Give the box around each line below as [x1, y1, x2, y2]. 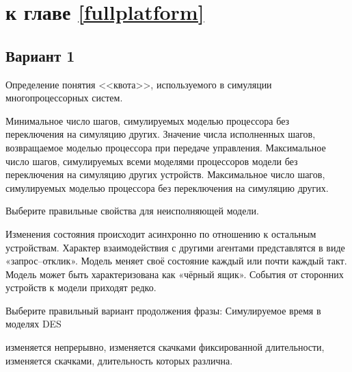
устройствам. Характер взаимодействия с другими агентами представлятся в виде [5, 240, 345, 254]
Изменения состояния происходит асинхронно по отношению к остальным [5, 226, 316, 240]
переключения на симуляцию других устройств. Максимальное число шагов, [5, 167, 325, 182]
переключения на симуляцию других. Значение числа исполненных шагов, [5, 127, 316, 141]
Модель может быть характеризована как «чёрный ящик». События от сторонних [5, 266, 344, 281]
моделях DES [5, 317, 62, 331]
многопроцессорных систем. [5, 90, 123, 105]
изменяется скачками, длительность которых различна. [5, 353, 233, 367]
